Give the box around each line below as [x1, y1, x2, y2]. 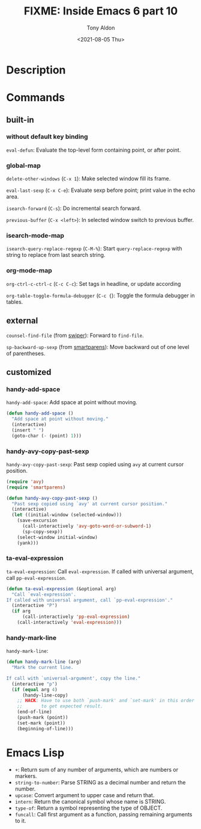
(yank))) [17, 540, 39, 546]
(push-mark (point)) [17, 715, 68, 721]
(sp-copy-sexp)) [22, 528, 63, 535]
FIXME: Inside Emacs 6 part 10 [23, 4, 178, 18]
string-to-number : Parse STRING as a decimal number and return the [14, 778, 186, 786]
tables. [6, 298, 23, 305]
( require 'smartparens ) [6, 484, 66, 490]
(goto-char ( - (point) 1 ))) [11, 433, 82, 439]
